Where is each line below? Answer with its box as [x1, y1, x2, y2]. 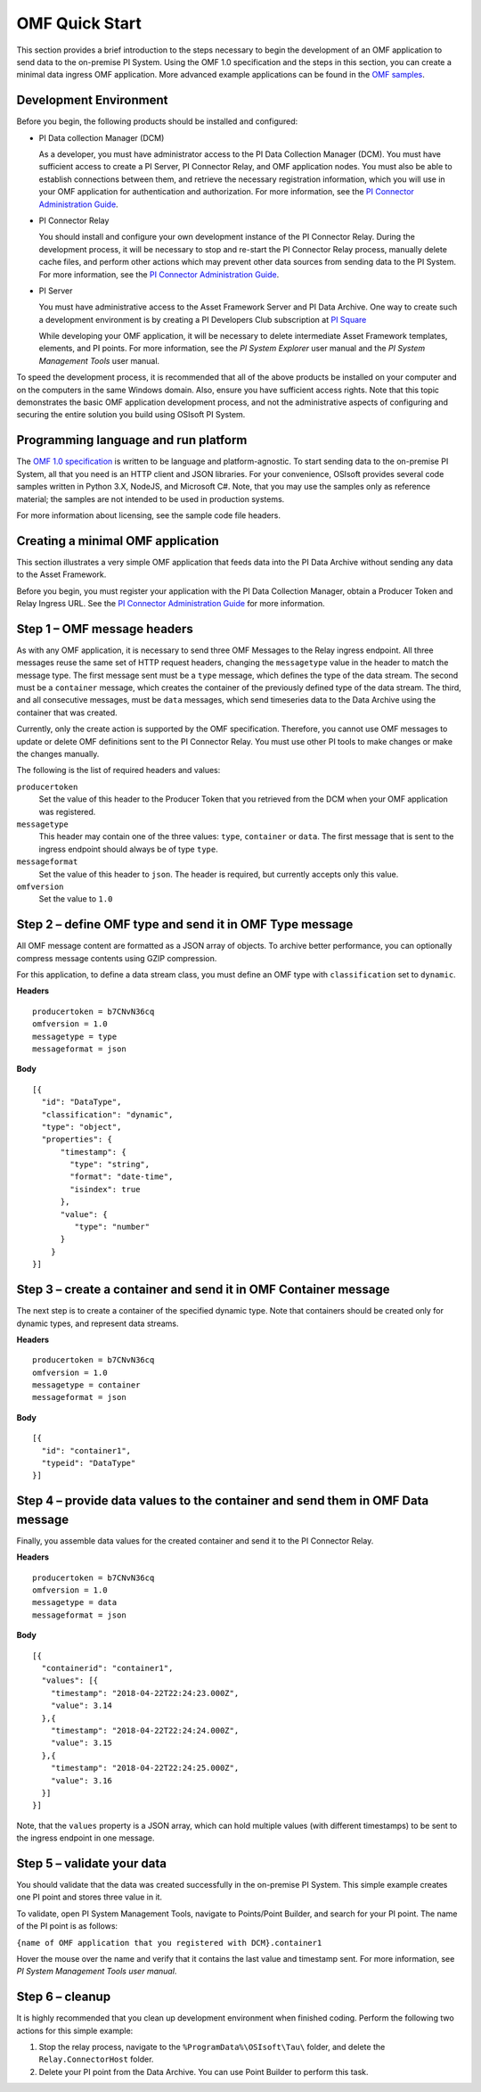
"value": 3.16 [50, 1775, 113, 1785]
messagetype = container [32, 1380, 141, 1390]
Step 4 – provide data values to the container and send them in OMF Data [16, 1494, 429, 1509]
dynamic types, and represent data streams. [16, 1318, 179, 1329]
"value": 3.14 [50, 1701, 113, 1711]
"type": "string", [69, 1159, 151, 1170]
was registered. [38, 806, 96, 817]
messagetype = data [32, 1597, 118, 1608]
